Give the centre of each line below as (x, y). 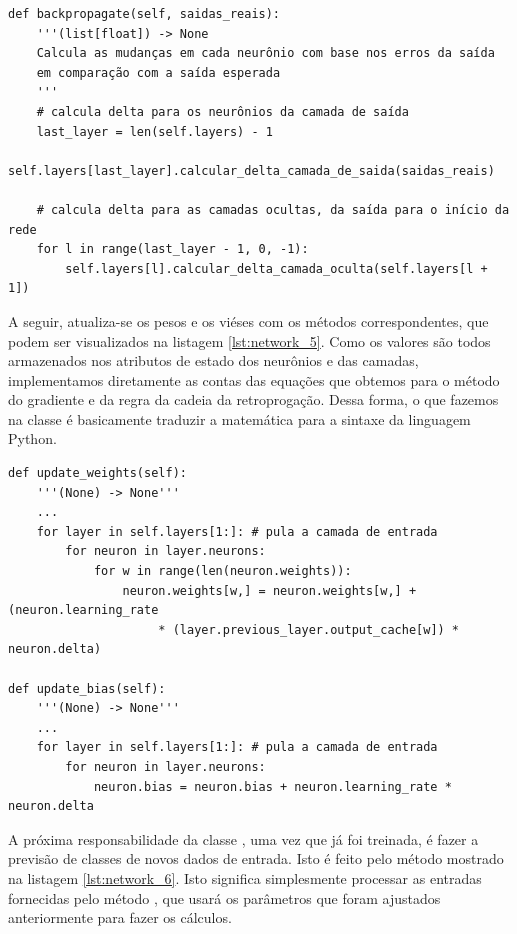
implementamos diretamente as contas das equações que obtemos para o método (254, 379)
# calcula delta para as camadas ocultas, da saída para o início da (273, 209)
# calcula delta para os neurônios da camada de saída (222, 111)
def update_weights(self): (97, 473)
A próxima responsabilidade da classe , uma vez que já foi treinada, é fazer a (243, 838)
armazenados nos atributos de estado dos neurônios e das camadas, (213, 360)
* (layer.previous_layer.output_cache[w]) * (309, 629)
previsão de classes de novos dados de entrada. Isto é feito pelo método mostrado (256, 858)
